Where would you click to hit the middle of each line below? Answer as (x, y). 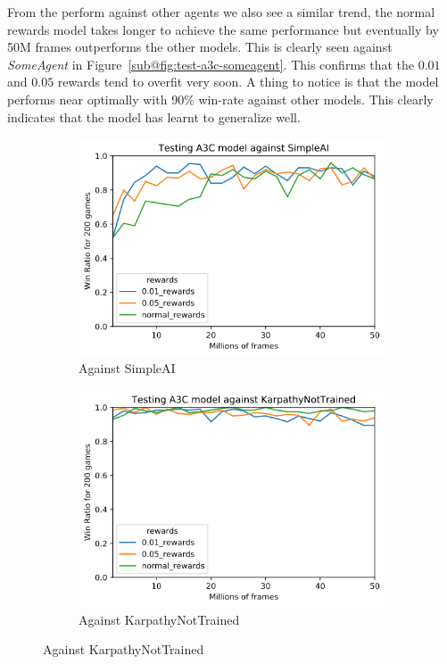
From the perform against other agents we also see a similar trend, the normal (221, 12)
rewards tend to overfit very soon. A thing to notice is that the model (248, 82)
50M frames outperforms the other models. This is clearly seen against (200, 47)
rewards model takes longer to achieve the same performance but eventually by (223, 29)
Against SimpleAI (127, 368)
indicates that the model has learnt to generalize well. (154, 116)
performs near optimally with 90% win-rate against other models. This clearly (220, 99)
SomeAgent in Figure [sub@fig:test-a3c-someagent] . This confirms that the (211, 64)
